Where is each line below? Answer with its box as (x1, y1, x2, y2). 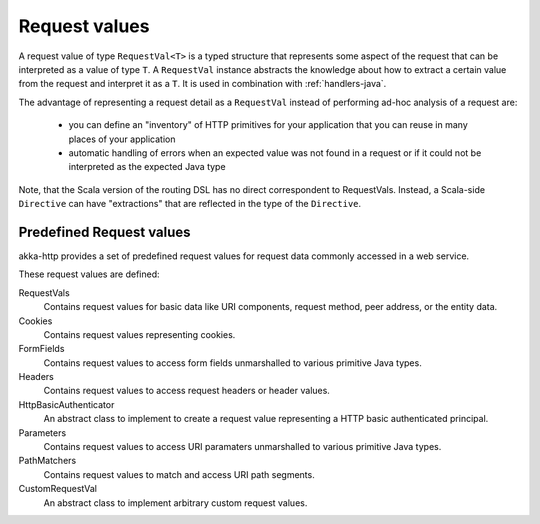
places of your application (68, 133, 176, 145)
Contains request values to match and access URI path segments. (43, 468, 315, 480)
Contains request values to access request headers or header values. (43, 385, 330, 397)
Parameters (18, 426, 67, 439)
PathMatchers (18, 455, 77, 467)
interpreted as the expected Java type (68, 161, 226, 173)
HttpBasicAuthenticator (18, 398, 115, 410)
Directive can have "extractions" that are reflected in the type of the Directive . (18, 198, 362, 210)
